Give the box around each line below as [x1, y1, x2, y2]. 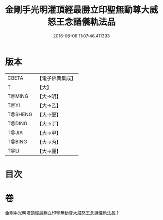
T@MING [7, 93, 29, 100]
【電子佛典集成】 [37, 75, 76, 82]
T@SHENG [7, 111, 33, 118]
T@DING [7, 120, 28, 127]
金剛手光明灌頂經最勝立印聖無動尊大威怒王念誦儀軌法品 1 [5, 210, 119, 216]
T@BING [7, 138, 28, 145]
